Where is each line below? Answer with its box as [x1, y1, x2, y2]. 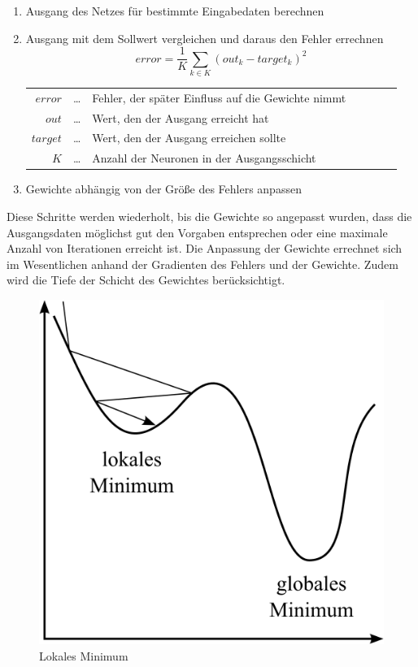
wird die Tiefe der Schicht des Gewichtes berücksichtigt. [7, 271, 285, 288]
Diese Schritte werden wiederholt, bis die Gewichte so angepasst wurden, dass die [7, 207, 412, 224]
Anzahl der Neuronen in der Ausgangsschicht [92, 149, 316, 167]
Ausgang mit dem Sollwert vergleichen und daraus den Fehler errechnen [25, 29, 384, 46]
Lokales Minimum [39, 647, 128, 664]
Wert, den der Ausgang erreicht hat [92, 109, 269, 126]
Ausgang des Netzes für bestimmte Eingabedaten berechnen [25, 2, 324, 19]
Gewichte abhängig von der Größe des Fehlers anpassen [25, 180, 302, 197]
